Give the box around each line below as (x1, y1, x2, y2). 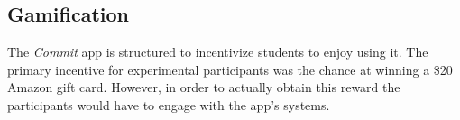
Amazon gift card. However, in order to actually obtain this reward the (7, 78, 400, 97)
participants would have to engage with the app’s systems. (7, 95, 330, 114)
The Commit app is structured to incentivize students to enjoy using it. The (7, 42, 428, 61)
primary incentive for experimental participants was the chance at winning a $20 (7, 60, 453, 78)
